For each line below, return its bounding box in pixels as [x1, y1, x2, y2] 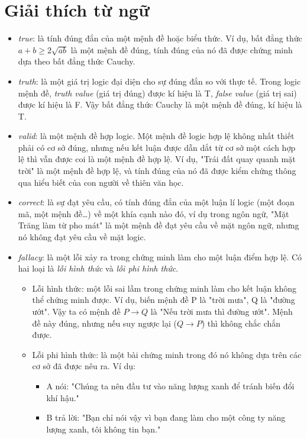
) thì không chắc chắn [201, 317, 281, 329]
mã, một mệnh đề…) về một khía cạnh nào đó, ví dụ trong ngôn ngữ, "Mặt [18, 207, 289, 220]
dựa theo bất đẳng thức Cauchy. [18, 55, 135, 67]
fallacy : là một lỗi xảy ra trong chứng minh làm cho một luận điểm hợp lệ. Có [18, 250, 302, 263]
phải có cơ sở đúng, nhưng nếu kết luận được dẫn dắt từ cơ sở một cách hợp [18, 141, 296, 153]
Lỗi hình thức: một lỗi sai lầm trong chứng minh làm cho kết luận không [32, 282, 296, 294]
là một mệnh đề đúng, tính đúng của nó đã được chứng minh [70, 43, 293, 56]
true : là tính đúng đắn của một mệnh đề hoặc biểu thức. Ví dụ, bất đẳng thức [18, 32, 302, 44]
